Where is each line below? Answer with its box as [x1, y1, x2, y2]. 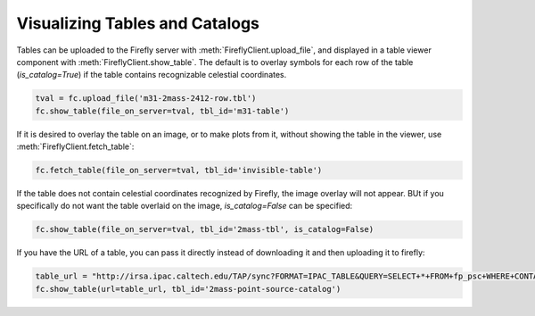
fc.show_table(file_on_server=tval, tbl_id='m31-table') [35, 105, 290, 116]
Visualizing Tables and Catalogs [16, 13, 260, 33]
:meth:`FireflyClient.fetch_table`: [16, 141, 135, 152]
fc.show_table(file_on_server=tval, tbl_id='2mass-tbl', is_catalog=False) [35, 224, 374, 235]
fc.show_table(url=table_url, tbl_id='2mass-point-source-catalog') [35, 284, 342, 294]
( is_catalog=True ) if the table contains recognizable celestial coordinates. [16, 70, 287, 80]
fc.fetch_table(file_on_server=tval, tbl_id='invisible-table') [35, 165, 323, 176]
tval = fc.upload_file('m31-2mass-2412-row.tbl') [35, 94, 257, 104]
